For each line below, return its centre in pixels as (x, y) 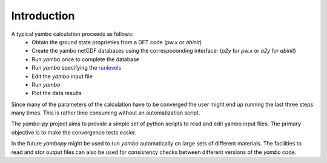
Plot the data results (57, 93)
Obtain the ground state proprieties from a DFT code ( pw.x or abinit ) (117, 42)
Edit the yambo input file (62, 76)
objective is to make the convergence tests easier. (74, 132)
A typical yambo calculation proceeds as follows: (72, 34)
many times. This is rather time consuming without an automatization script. (106, 113)
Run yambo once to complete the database (85, 59)
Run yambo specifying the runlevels (77, 68)
